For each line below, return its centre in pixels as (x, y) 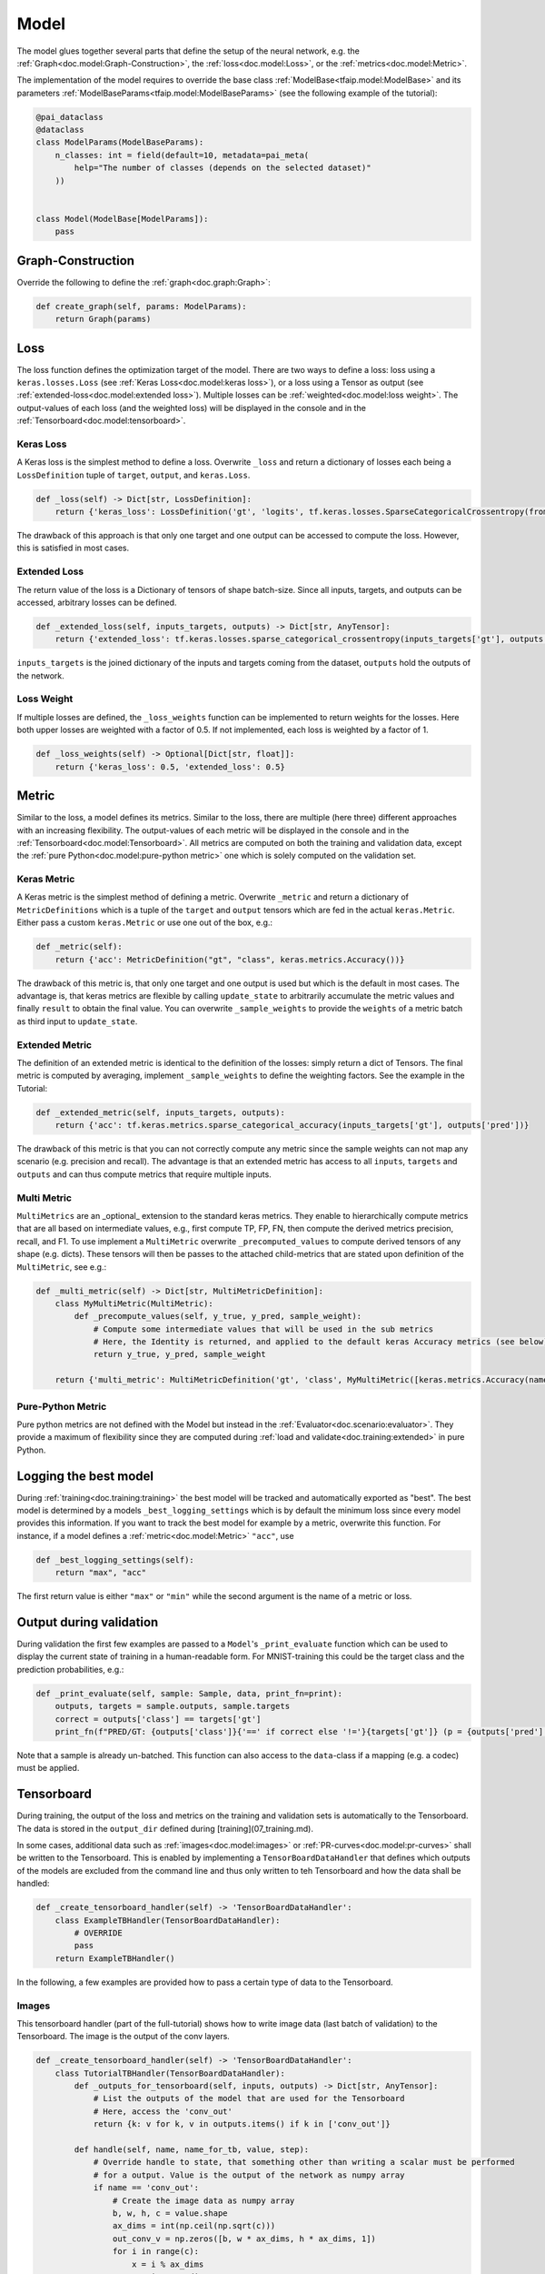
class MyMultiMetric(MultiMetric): (134, 1303)
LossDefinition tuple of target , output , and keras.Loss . (134, 475)
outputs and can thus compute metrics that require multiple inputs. (144, 1174)
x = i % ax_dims (168, 2264)
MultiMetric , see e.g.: (62, 1267)
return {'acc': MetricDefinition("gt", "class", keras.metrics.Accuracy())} (230, 959)
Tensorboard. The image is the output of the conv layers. (124, 2037)
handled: (33, 1884)
